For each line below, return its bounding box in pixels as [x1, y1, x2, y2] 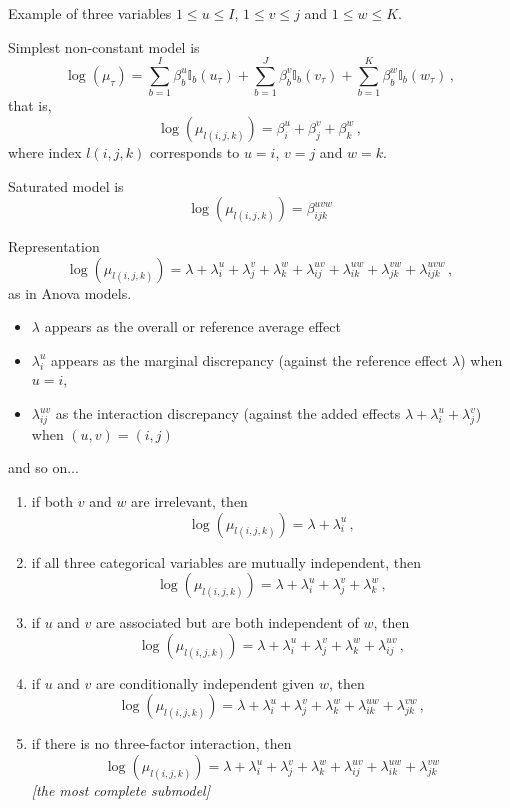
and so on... [8, 457, 79, 478]
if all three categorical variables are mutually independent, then [31, 551, 421, 572]
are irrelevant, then [131, 491, 248, 512]
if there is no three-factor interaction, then [31, 733, 292, 754]
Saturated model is [8, 175, 124, 196]
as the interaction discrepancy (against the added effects [55, 403, 401, 424]
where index [8, 141, 82, 162]
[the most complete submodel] [31, 780, 211, 801]
